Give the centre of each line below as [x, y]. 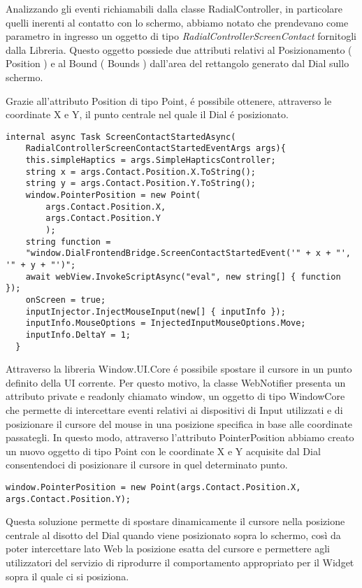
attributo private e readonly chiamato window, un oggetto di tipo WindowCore [175, 396]
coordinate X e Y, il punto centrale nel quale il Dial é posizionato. [147, 114]
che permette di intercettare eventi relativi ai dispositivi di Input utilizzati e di [174, 410]
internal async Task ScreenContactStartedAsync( [121, 137]
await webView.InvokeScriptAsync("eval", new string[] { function [183, 277]
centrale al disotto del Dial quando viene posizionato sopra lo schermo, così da [173, 535]
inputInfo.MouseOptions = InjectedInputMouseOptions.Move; [166, 323]
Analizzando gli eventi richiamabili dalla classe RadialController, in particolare [174, 8]
